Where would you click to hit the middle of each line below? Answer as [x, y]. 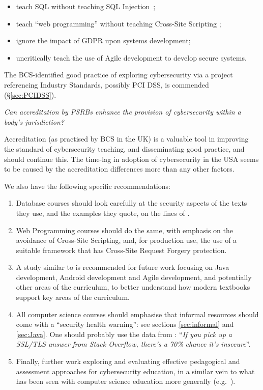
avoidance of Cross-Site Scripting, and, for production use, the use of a [126, 240]
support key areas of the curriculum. [73, 297]
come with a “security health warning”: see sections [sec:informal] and [125, 324]
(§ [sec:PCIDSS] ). [30, 94]
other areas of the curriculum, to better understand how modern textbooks [133, 287]
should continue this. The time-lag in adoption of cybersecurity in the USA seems [131, 159]
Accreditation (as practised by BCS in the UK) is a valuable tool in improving [126, 139]
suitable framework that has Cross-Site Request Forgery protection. [121, 250]
